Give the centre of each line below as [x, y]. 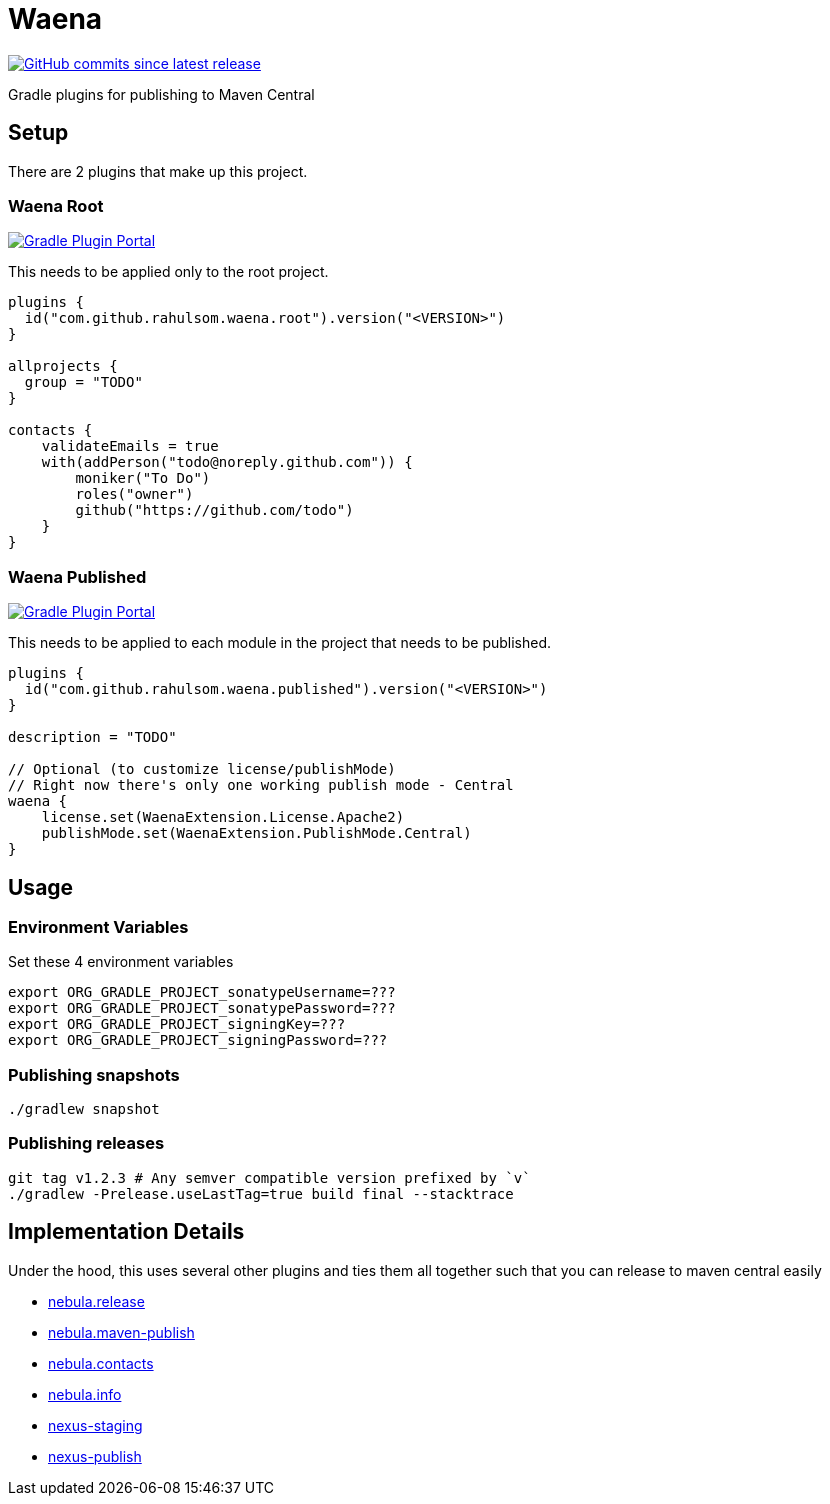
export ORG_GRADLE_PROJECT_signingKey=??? [177, 1024]
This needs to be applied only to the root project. [168, 272]
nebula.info [85, 1394]
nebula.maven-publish [121, 1332]
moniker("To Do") [143, 478]
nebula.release [96, 1301]
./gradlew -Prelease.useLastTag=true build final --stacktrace [261, 1193]
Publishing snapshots [94, 1074]
